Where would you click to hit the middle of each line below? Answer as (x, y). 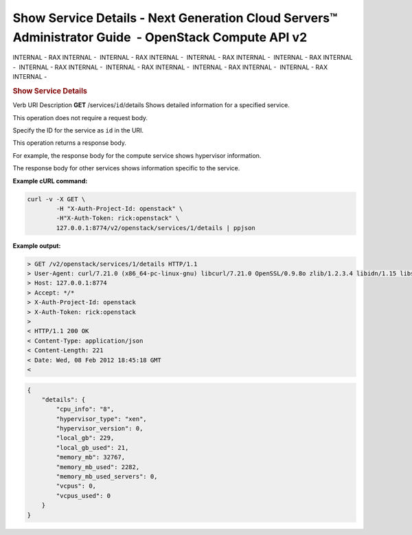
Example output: (37, 246)
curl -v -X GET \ (56, 199)
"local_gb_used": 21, (92, 447)
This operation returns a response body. (70, 143)
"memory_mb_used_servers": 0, (107, 477)
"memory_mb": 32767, (91, 457)
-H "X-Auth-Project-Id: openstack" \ (119, 208)
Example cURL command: (50, 181)
